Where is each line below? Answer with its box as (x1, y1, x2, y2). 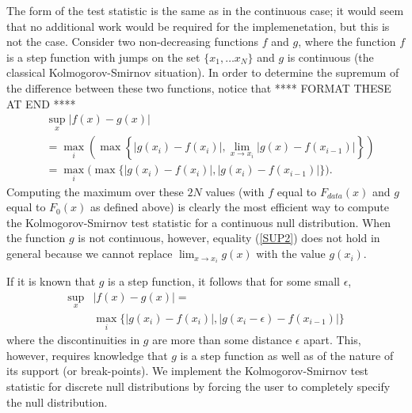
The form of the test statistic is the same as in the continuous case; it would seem (6, 2, 404, 18)
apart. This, (303, 332, 361, 348)
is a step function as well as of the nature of (180, 347, 394, 363)
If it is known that (6, 273, 96, 290)
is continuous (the (287, 48, 374, 65)
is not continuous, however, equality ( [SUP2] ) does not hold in (78, 229, 380, 246)
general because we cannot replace (6, 245, 173, 262)
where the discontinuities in (6, 332, 140, 348)
